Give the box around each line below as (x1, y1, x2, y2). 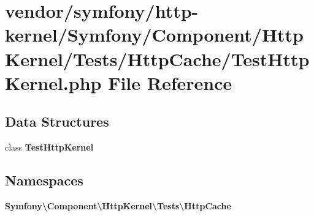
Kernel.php (5, 70, 102, 95)
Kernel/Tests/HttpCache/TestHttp (5, 46, 310, 71)
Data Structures (5, 112, 109, 131)
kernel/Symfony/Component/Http (5, 22, 304, 47)
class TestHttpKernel (5, 141, 94, 154)
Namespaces (5, 171, 83, 190)
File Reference (108, 70, 232, 95)
